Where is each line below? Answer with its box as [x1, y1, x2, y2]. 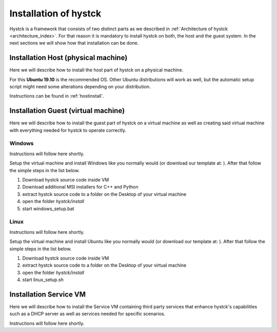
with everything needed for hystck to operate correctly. [9, 127, 127, 133]
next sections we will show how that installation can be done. [9, 40, 139, 46]
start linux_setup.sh [22, 276, 64, 283]
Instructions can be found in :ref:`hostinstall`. [9, 93, 105, 99]
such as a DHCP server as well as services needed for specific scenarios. [9, 311, 166, 317]
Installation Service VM [9, 290, 86, 299]
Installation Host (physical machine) [9, 53, 128, 62]
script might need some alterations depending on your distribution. [9, 84, 151, 90]
